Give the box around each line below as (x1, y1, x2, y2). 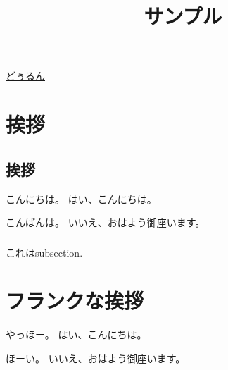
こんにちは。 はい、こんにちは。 (6, 191, 157, 206)
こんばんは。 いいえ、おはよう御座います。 (6, 215, 205, 230)
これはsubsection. (6, 245, 83, 259)
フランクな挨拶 (6, 286, 144, 315)
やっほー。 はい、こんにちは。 (6, 327, 147, 342)
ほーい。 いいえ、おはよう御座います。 (6, 350, 186, 365)
